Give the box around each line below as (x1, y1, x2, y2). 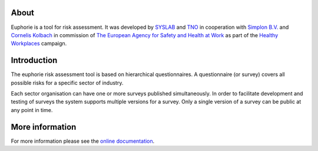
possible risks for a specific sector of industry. (11, 79, 124, 86)
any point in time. (11, 106, 53, 113)
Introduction (11, 55, 58, 65)
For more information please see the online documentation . (11, 137, 155, 145)
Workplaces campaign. (11, 40, 67, 47)
